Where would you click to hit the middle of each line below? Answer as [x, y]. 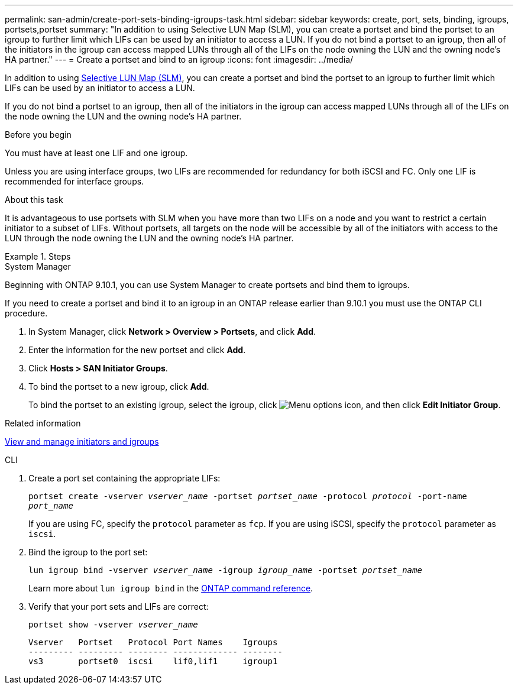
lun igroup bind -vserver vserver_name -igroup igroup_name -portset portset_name [225, 570]
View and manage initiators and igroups [82, 441]
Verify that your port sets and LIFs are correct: [119, 606]
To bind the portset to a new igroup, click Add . [119, 386]
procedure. [26, 313]
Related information [43, 423]
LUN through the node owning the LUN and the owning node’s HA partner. [149, 238]
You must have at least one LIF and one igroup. [96, 153]
